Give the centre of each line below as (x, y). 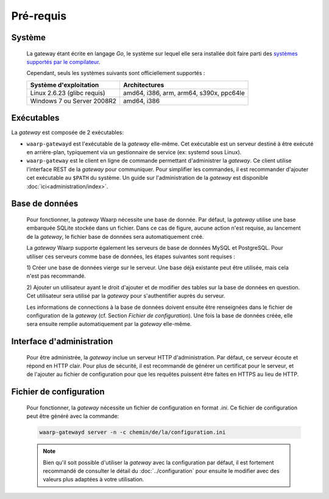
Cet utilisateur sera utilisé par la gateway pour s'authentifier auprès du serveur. (126, 296)
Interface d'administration (62, 342)
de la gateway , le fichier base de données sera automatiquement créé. (115, 236)
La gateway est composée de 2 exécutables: (68, 133)
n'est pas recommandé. (56, 276)
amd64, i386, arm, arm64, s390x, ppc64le (184, 93)
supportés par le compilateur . (63, 62)
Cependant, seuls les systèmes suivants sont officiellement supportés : (116, 73)
